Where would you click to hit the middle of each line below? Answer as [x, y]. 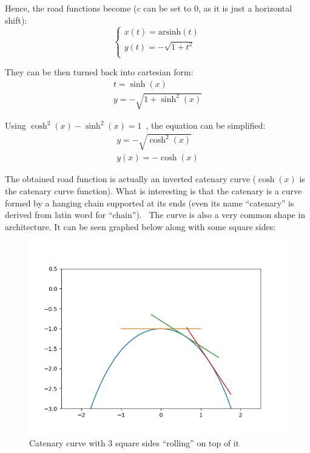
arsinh [170, 32]
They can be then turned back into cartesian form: [99, 72]
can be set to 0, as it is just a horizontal [218, 8]
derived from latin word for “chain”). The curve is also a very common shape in [155, 215]
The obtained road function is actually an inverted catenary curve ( [131, 179]
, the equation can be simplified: [206, 125]
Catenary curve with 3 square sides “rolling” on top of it [134, 443]
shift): [16, 20]
